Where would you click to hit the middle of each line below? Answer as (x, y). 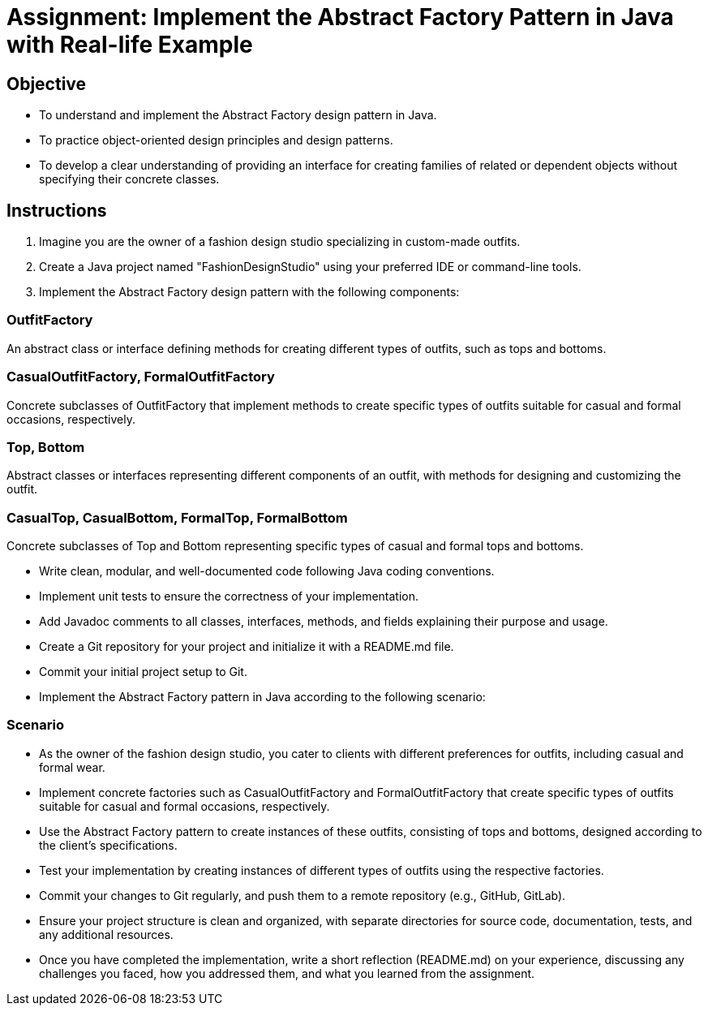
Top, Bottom (46, 447)
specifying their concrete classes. (129, 179)
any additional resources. (106, 934)
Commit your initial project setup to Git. (143, 672)
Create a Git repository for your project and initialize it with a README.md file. (247, 647)
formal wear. (72, 767)
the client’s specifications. (108, 845)
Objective (47, 84)
